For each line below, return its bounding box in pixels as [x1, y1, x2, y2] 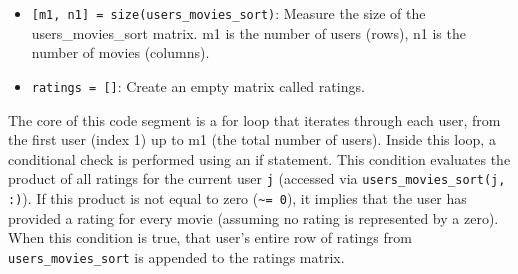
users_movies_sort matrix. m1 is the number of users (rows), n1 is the [31, 22, 466, 43]
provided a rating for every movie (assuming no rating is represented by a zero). [8, 207, 499, 228]
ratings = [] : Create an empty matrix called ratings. [31, 75, 365, 96]
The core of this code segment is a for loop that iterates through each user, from [8, 109, 501, 130]
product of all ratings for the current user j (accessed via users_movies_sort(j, [8, 168, 506, 189]
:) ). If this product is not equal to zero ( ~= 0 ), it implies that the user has [8, 187, 467, 208]
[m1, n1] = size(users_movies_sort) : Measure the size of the [31, 3, 426, 23]
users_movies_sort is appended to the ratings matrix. [8, 246, 345, 267]
